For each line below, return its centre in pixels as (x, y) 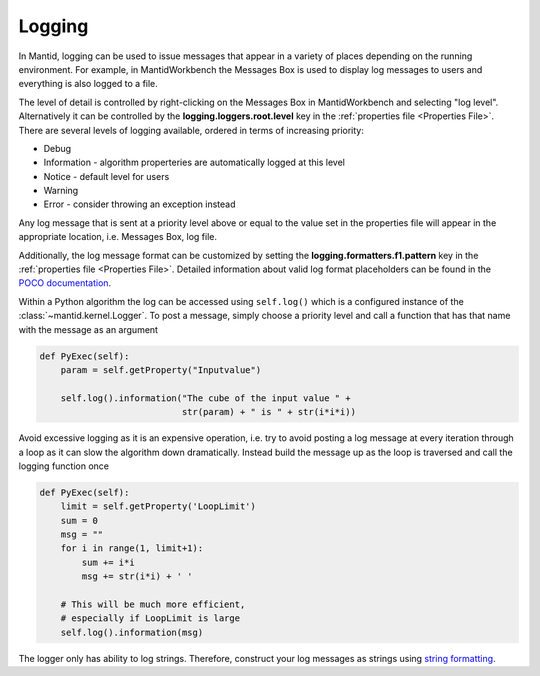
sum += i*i (108, 562)
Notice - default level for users (106, 176)
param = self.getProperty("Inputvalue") (161, 369)
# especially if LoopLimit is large (150, 618)
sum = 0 (79, 520)
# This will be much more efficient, (153, 604)
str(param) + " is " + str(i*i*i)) (269, 412)
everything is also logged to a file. (88, 84)
